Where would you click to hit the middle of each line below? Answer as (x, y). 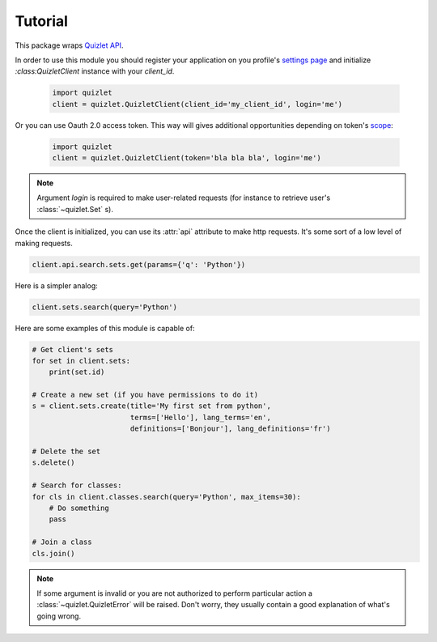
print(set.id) (77, 372)
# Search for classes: (77, 485)
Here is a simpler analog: (56, 285)
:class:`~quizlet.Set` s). (75, 209)
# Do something (79, 508)
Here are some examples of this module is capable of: (105, 328)
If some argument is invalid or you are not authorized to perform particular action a (175, 593)
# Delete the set (66, 452)
